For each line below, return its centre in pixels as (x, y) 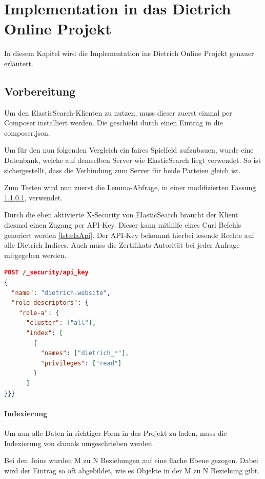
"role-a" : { (39, 313)
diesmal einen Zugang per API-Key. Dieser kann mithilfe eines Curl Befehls (123, 225)
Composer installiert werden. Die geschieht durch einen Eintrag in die (114, 123)
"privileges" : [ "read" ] (81, 363)
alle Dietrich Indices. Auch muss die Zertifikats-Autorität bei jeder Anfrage (122, 245)
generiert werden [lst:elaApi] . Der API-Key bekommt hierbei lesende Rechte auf (129, 235)
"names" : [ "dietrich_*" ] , (85, 353)
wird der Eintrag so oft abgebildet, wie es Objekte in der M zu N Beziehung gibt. (132, 470)
